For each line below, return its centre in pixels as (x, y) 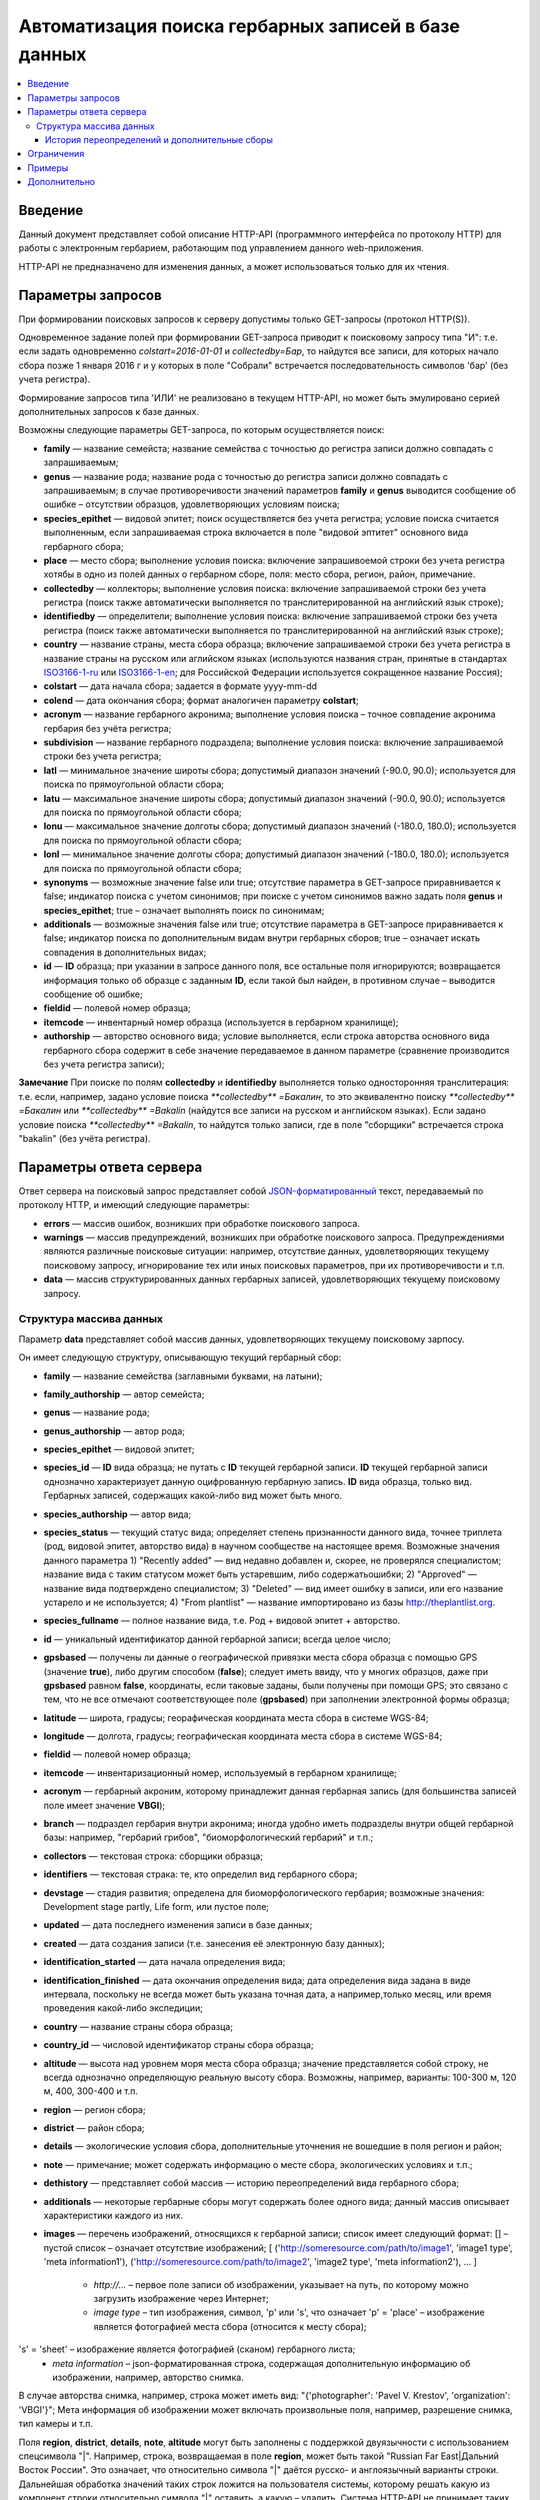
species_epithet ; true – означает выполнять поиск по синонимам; (184, 910)
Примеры (48, 167)
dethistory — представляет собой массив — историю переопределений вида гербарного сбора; (251, 2183)
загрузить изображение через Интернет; (181, 2298)
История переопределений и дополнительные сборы (159, 139)
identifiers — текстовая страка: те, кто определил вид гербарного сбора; (200, 1874)
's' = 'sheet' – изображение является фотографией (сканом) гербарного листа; (187, 2349)
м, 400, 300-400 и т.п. (91, 2091)
